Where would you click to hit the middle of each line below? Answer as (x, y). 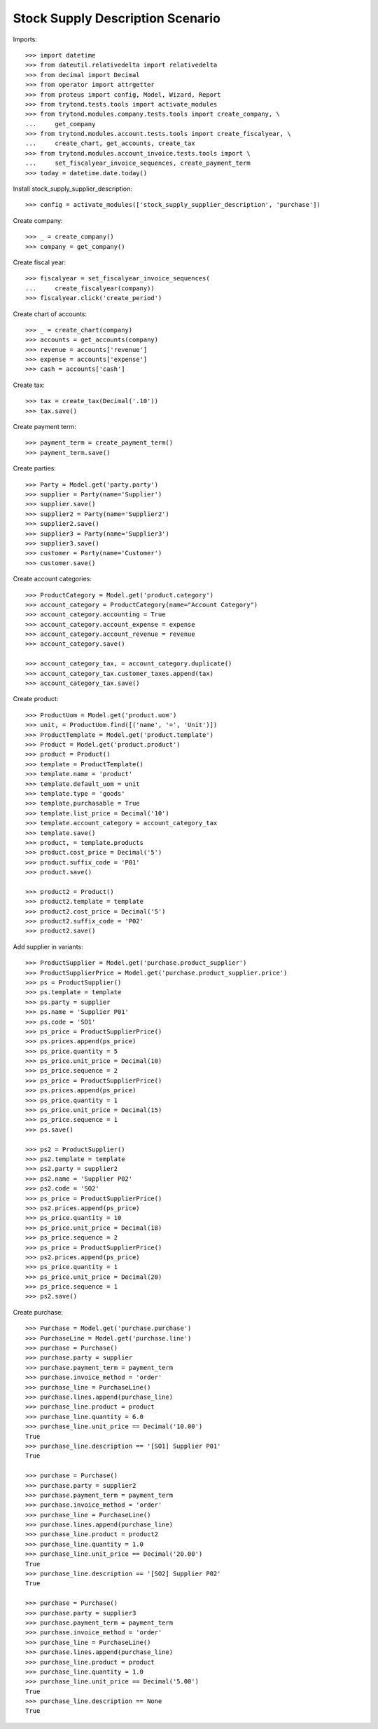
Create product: (36, 699)
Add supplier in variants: (48, 947)
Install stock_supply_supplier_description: (72, 189)
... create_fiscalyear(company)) (90, 288)
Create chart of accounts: (50, 314)
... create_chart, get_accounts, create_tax (110, 143)
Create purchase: (38, 1312)
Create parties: (34, 468)
